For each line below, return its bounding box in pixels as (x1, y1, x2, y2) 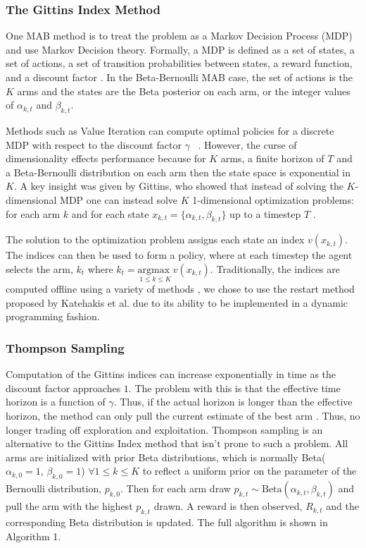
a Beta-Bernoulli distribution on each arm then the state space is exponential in (6, 164, 351, 179)
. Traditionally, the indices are (210, 261, 340, 276)
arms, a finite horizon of (220, 151, 324, 166)
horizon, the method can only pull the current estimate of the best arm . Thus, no (6, 408, 360, 422)
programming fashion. (6, 309, 100, 324)
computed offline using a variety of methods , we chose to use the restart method (6, 281, 355, 296)
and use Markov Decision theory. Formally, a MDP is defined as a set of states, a (6, 42, 355, 56)
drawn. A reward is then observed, (153, 499, 303, 513)
